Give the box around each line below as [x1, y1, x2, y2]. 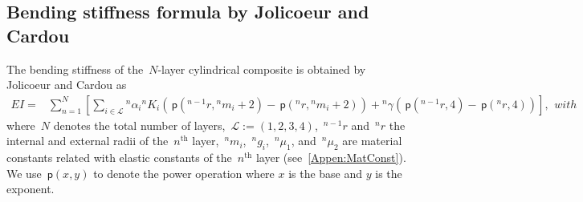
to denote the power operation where [93, 164, 275, 181]
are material [342, 132, 402, 149]
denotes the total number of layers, [53, 116, 226, 133]
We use [6, 164, 42, 181]
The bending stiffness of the [6, 60, 144, 77]
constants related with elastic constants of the [6, 149, 232, 166]
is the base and [288, 164, 363, 181]
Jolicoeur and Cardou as [6, 76, 127, 93]
